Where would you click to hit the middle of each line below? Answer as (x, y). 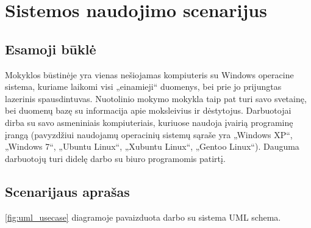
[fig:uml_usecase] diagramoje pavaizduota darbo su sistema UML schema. (143, 217)
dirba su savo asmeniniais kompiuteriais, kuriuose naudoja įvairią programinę (149, 122)
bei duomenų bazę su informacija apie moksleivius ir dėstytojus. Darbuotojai (148, 110)
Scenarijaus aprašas (67, 191)
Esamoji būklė (51, 49)
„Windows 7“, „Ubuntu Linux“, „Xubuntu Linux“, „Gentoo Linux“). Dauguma (152, 146)
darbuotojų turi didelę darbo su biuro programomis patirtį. (115, 158)
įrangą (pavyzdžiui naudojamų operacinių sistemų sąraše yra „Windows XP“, (149, 134)
